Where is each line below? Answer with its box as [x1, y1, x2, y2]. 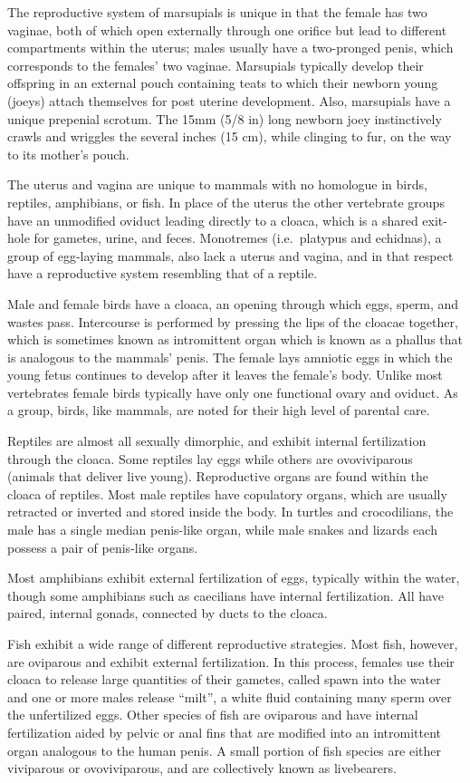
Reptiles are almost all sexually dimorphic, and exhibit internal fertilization [7, 431, 427, 450]
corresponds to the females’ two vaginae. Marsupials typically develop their [7, 55, 424, 74]
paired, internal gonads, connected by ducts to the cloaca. [7, 604, 328, 623]
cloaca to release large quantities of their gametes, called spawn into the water [7, 670, 441, 689]
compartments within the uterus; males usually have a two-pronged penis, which [7, 38, 454, 57]
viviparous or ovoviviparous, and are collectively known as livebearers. [7, 759, 397, 778]
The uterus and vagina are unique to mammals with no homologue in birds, [7, 175, 427, 194]
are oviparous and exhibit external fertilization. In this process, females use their [7, 652, 455, 671]
